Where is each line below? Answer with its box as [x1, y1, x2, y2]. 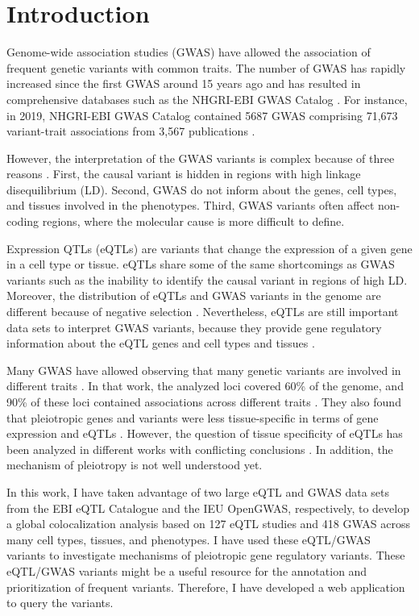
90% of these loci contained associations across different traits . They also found [6, 393, 401, 410]
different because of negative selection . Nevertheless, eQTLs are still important [6, 303, 399, 320]
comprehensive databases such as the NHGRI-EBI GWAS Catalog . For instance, [6, 90, 408, 107]
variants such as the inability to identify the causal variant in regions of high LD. [6, 271, 408, 288]
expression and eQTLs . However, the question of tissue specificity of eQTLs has [6, 425, 403, 442]
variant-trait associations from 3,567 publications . [6, 123, 255, 139]
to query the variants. [6, 594, 114, 611]
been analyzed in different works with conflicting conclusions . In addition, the [6, 440, 393, 457]
